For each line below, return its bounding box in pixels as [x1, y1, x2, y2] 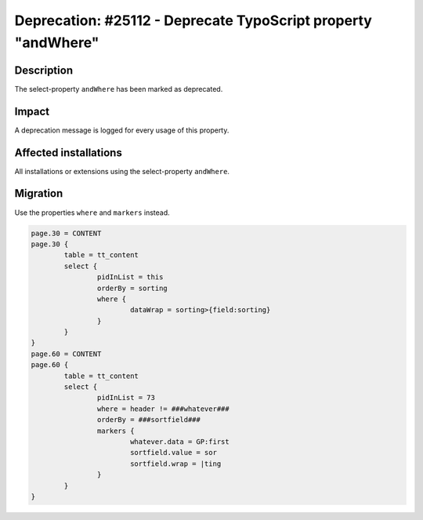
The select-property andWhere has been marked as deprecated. [14, 84, 223, 93]
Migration [14, 187, 63, 200]
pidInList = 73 [96, 393, 156, 402]
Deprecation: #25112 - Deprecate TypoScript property [14, 12, 372, 29]
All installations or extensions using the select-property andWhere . [14, 166, 230, 176]
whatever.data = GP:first [129, 437, 230, 446]
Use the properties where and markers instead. [14, 208, 170, 217]
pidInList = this [96, 273, 164, 282]
